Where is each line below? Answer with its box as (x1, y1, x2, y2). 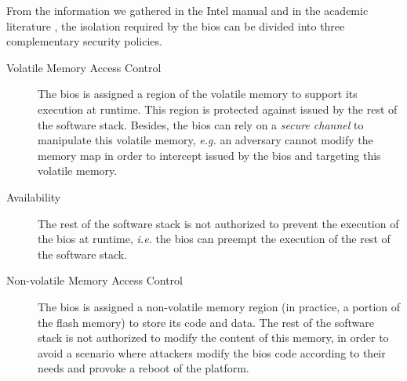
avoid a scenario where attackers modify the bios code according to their (38, 344, 386, 361)
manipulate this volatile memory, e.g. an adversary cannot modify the (38, 132, 373, 148)
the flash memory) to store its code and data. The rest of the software (38, 314, 375, 330)
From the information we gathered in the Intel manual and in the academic (6, 2, 369, 18)
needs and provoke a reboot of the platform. (38, 360, 249, 376)
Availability (6, 188, 61, 205)
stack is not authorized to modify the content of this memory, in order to (38, 329, 389, 346)
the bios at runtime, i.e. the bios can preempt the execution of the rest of (38, 230, 391, 247)
